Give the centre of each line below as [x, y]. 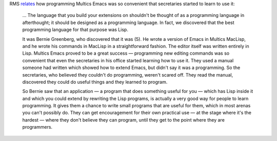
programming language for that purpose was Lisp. [75, 30]
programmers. [37, 127]
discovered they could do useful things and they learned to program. [95, 82]
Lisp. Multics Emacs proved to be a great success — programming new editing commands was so [126, 53]
